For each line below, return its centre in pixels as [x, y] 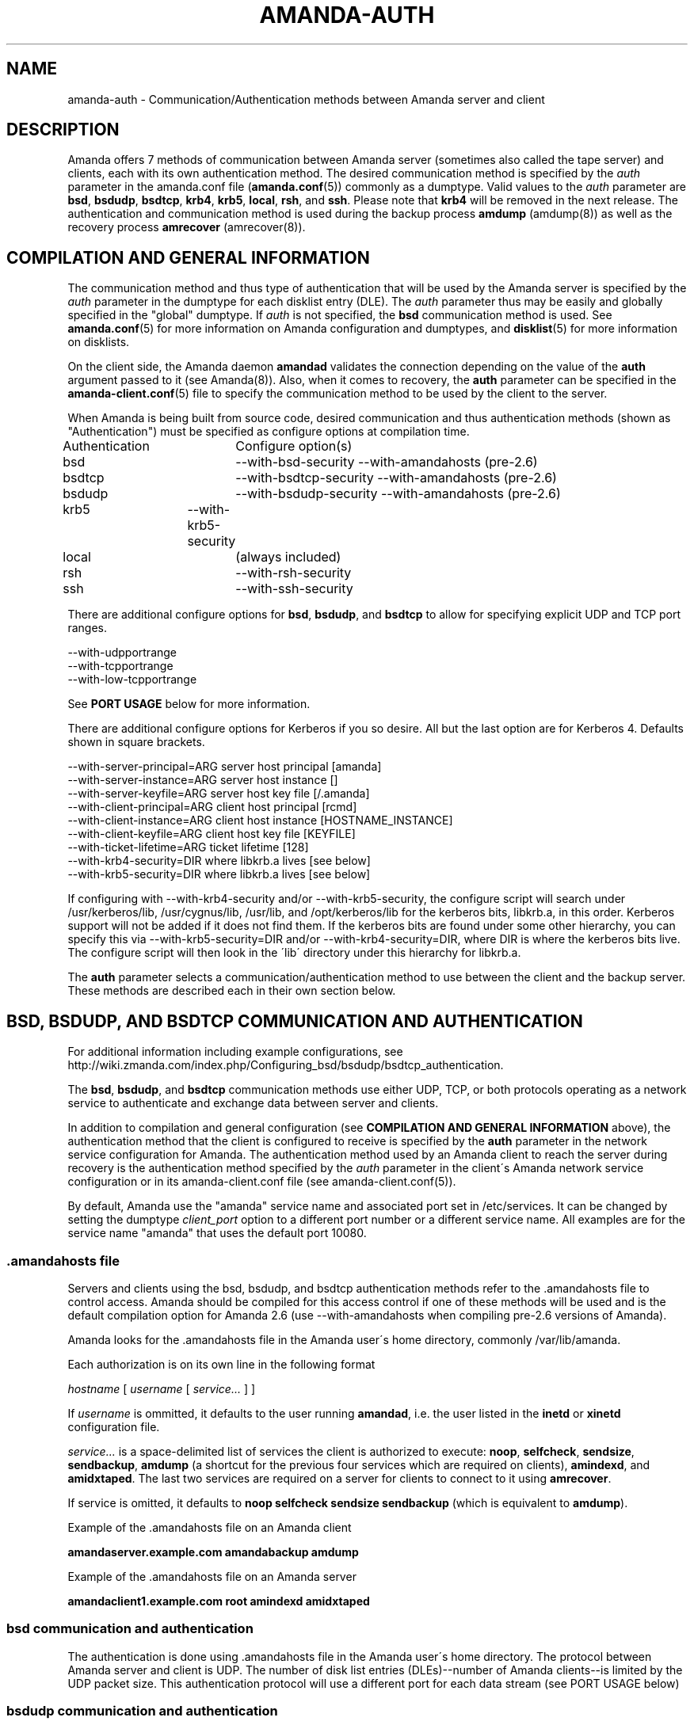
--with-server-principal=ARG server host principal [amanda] [225, 767]
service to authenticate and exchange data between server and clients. [253, 1103]
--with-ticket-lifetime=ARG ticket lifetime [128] [188, 847]
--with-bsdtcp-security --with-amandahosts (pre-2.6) [396, 478]
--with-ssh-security [294, 589]
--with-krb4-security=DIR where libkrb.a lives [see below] [219, 861]
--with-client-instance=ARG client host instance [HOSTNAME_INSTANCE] [260, 821]
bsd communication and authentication [130, 1629]
